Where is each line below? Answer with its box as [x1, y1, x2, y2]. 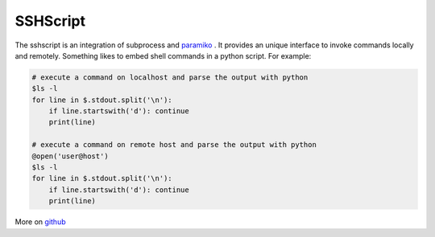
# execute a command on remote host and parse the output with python [31, 141, 317, 149]
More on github [14, 217, 66, 227]
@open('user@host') [31, 151, 109, 161]
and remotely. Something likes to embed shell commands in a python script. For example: [14, 51, 312, 60]
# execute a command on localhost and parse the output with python [31, 72, 309, 82]
